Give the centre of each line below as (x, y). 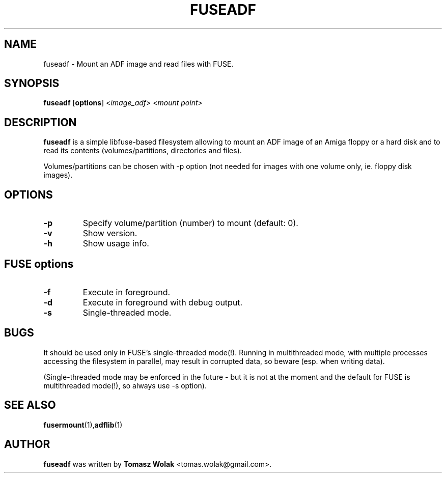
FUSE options (39, 264)
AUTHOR (27, 444)
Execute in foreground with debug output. (163, 302)
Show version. (110, 233)
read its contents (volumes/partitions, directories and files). (143, 151)
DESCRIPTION (40, 122)
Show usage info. (116, 244)
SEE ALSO (30, 405)
